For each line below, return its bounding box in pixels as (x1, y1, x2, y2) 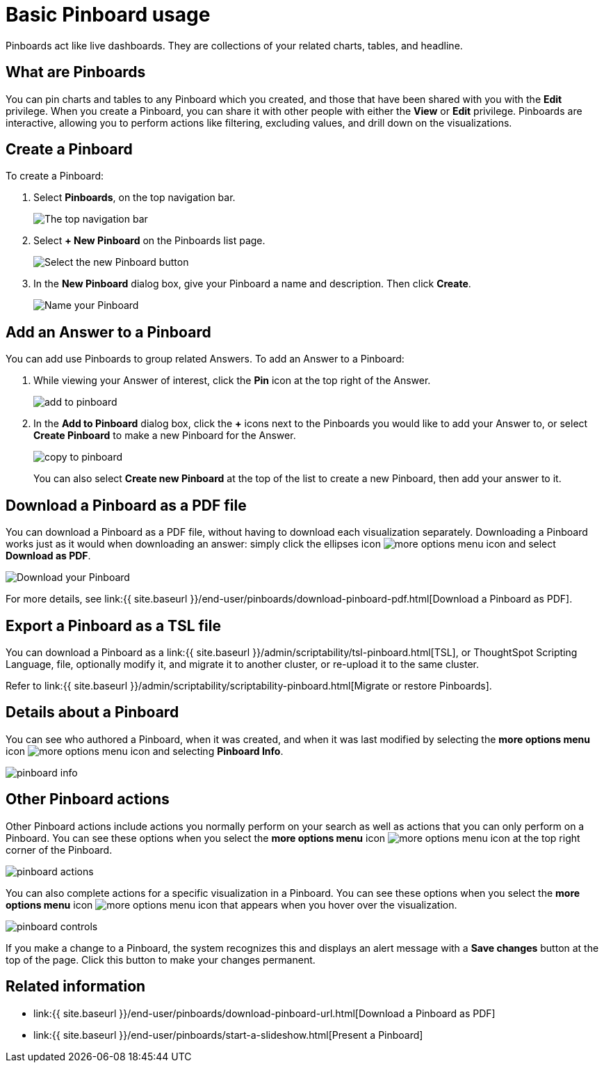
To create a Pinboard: (6, 170, 104, 182)
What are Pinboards (6, 63, 146, 81)
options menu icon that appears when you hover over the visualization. (6, 898, 457, 911)
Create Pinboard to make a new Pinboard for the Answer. (33, 429, 296, 442)
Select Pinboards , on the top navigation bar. (33, 191, 236, 204)
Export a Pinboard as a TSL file (6, 616, 221, 635)
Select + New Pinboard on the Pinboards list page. (33, 234, 266, 247)
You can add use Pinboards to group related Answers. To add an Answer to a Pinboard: (6, 353, 405, 365)
